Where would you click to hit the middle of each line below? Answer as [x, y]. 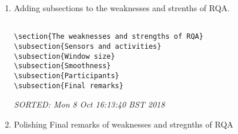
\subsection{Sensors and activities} [88, 46]
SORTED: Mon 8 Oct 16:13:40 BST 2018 [89, 104]
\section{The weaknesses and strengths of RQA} [108, 37]
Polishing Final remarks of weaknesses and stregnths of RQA [123, 124]
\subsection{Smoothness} [62, 66]
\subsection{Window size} [64, 56]
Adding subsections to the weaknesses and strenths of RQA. [122, 8]
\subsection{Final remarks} [68, 86]
